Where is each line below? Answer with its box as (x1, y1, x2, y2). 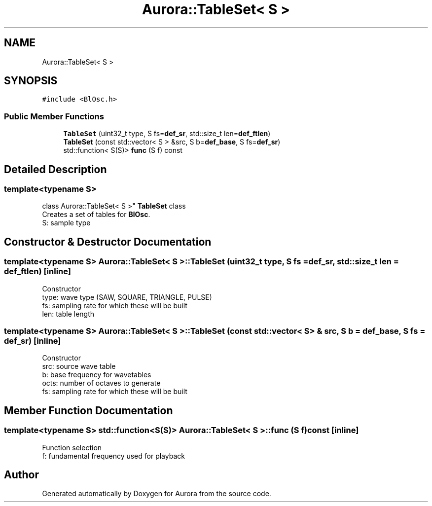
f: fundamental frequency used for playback (42, 451, 185, 460)
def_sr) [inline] (4, 336, 61, 346)
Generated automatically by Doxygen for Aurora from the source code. (42, 489, 271, 498)
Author (4, 469, 39, 481)
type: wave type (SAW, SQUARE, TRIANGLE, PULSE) (42, 292, 212, 301)
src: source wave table (42, 362, 116, 371)
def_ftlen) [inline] (4, 266, 71, 277)
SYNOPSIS (4, 74, 58, 87)
